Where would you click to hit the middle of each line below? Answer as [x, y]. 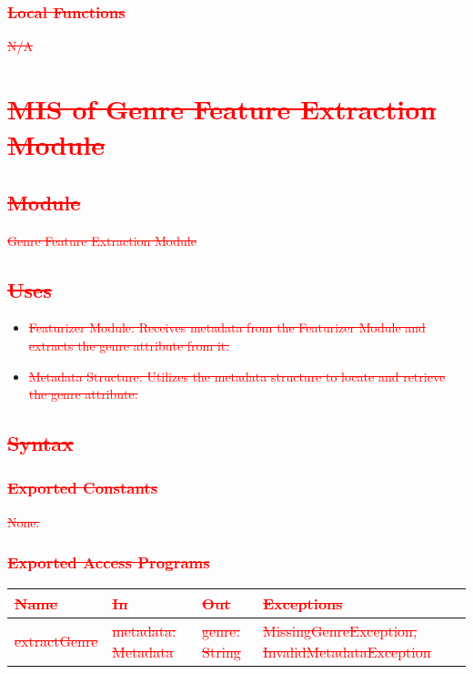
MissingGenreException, [340, 630]
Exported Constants [83, 488]
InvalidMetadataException [347, 651]
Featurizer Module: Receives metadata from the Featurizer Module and [227, 327]
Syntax [40, 443]
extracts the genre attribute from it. [129, 345]
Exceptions [302, 603]
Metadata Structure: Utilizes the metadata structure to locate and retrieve [237, 376]
